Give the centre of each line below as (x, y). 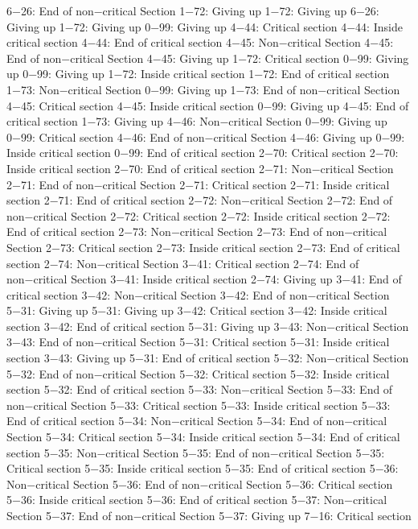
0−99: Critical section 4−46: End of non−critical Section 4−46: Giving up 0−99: (206, 136)
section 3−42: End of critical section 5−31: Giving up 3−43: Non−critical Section (208, 326)
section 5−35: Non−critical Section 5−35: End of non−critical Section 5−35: (196, 452)
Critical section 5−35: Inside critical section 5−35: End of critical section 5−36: (203, 468)
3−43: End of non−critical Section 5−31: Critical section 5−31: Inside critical (198, 342)
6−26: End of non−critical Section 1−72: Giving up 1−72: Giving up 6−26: (193, 10)
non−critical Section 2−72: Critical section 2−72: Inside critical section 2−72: (199, 215)
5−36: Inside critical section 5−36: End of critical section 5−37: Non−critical (197, 500)
